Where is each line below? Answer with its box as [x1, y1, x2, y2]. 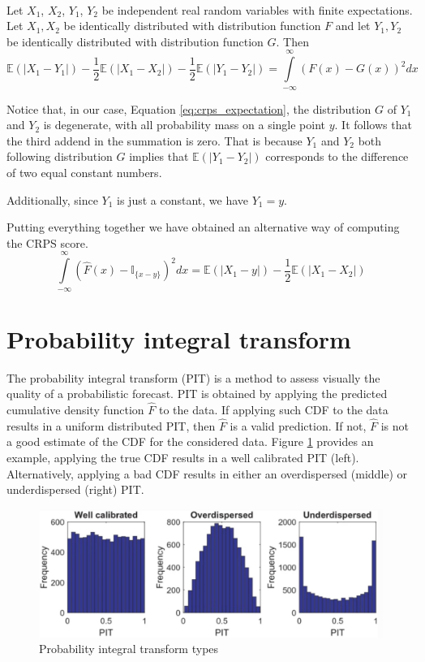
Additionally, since [6, 191, 98, 208]
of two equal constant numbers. [6, 163, 162, 180]
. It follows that [334, 116, 412, 133]
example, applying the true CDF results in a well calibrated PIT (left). [6, 449, 359, 466]
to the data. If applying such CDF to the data [159, 401, 389, 418]
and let [335, 17, 371, 34]
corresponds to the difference [265, 148, 409, 165]
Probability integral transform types [39, 640, 219, 657]
